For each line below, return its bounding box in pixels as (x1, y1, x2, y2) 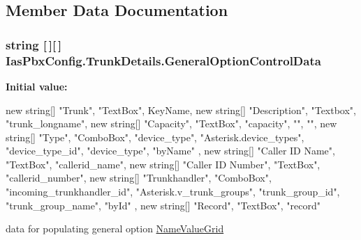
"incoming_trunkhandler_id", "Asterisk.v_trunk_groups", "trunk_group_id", (6, 184, 340, 199)
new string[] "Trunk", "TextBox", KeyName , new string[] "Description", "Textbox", (6, 102, 356, 117)
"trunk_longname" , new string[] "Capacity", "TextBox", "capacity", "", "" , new (6, 116, 337, 131)
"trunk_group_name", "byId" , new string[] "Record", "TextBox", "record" (6, 198, 321, 212)
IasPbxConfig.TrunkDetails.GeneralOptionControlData (6, 51, 321, 69)
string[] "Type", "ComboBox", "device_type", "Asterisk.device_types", (6, 129, 304, 144)
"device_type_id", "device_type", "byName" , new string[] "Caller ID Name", (6, 143, 335, 158)
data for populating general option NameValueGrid (6, 221, 224, 236)
